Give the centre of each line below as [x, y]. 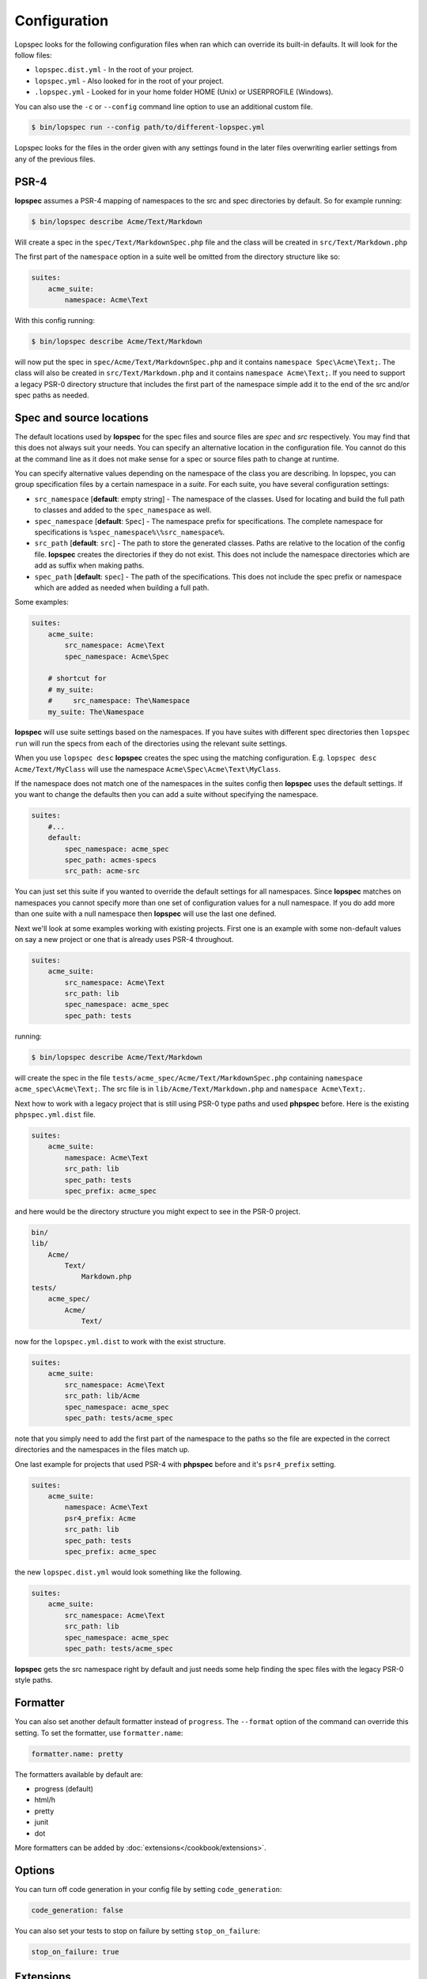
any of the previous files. [55, 159]
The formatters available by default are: [79, 1774]
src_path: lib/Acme [102, 1396]
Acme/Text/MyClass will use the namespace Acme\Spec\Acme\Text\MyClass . [147, 769]
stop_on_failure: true [75, 1952]
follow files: [34, 55]
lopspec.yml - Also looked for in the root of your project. [129, 81]
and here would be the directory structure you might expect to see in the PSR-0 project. [157, 1211]
